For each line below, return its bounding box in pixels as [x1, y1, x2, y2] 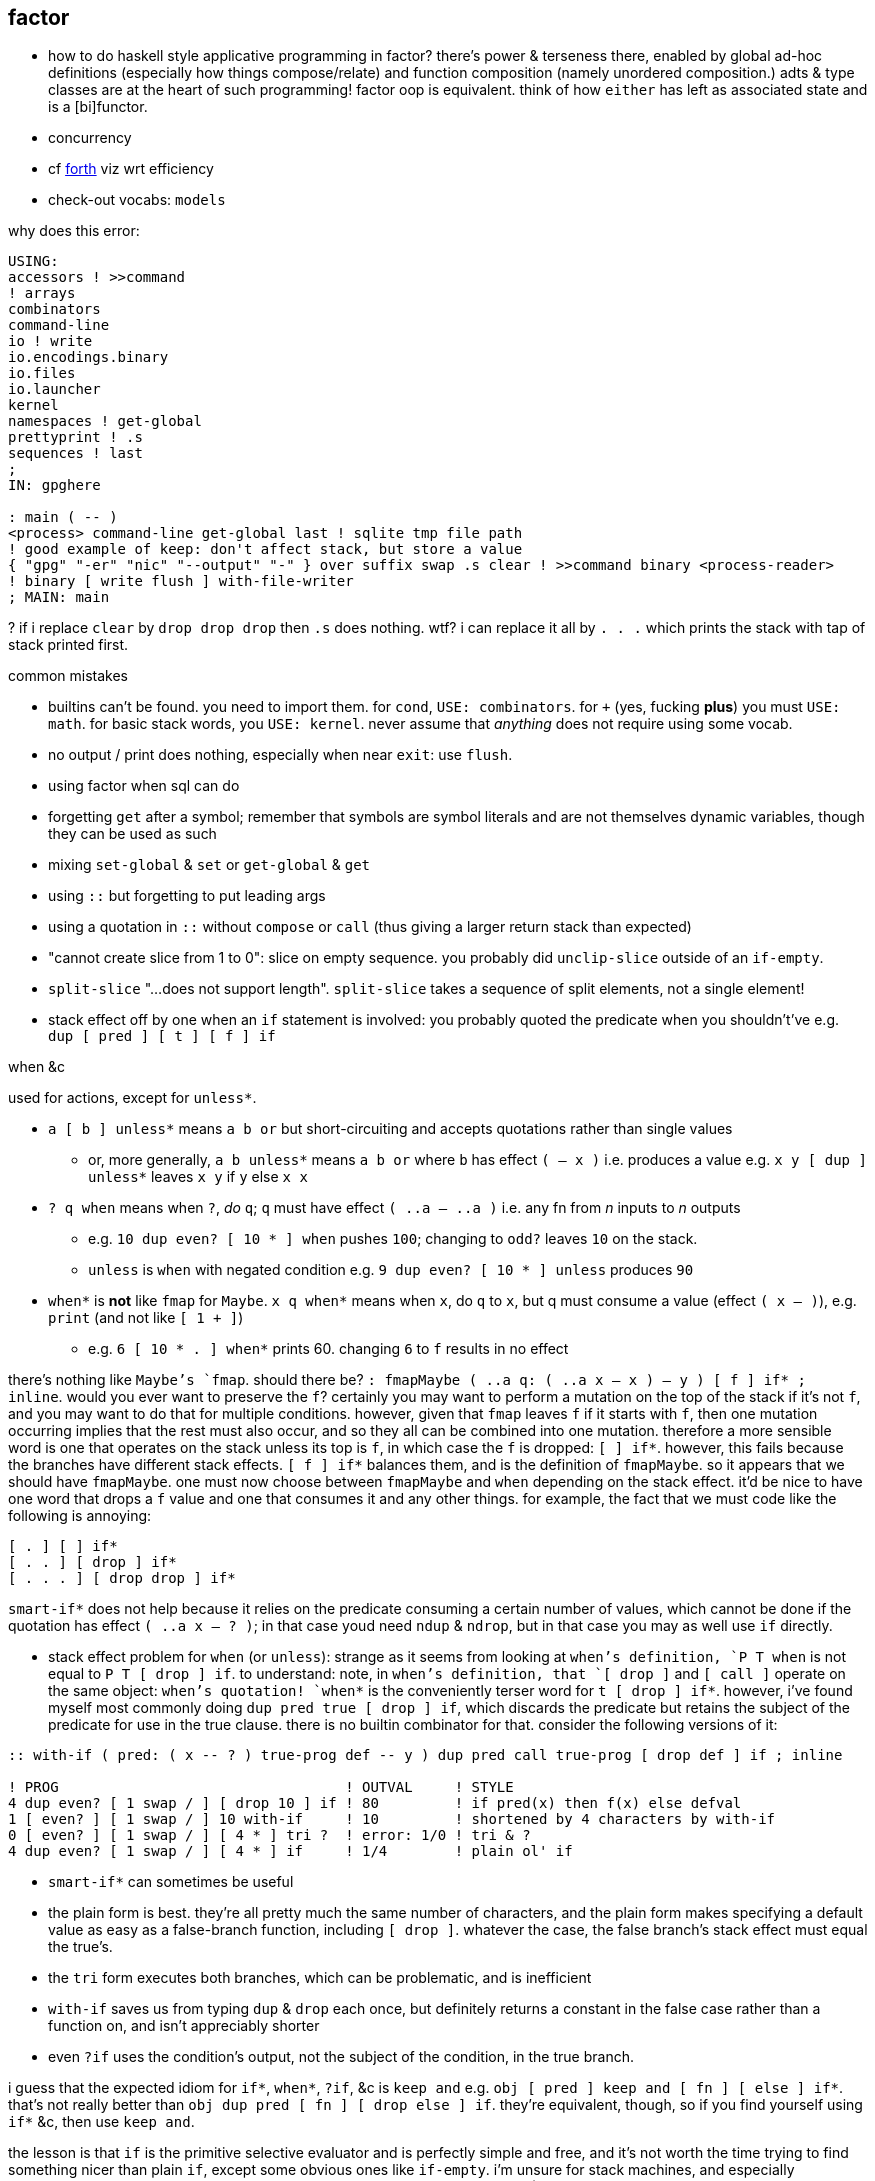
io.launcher [8, 381, 101, 398]
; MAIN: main [8, 589, 110, 606]
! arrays [8, 285, 76, 302]
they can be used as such [48, 825, 217, 843]
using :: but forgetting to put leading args [48, 887, 326, 905]
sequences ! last [8, 445, 143, 462]
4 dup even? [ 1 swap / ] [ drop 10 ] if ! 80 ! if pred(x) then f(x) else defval [8, 1795, 742, 1812]
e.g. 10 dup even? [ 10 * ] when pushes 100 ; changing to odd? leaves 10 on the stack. [88, 1230, 698, 1248]
